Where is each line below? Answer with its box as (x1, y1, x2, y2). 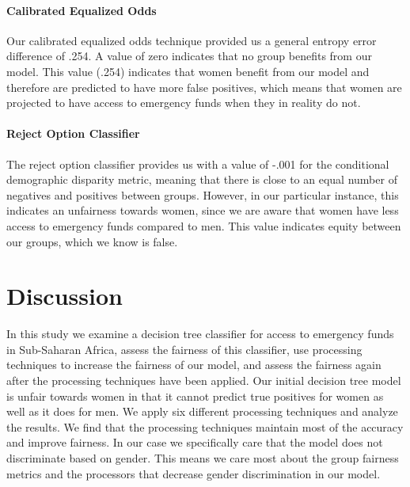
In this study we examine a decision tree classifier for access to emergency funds (6, 325, 394, 342)
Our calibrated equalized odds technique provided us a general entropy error (6, 32, 377, 48)
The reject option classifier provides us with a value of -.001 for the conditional (6, 155, 389, 172)
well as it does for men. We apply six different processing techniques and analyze (6, 403, 398, 420)
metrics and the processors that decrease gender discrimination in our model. (6, 465, 381, 481)
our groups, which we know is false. (6, 233, 178, 249)
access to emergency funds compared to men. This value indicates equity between (6, 217, 401, 234)
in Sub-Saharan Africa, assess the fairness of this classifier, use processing (6, 341, 363, 357)
